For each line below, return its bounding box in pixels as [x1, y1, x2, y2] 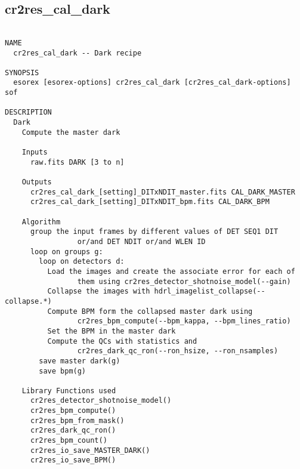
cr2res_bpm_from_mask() [30, 416, 125, 425]
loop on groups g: [30, 247, 103, 256]
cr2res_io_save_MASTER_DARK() [30, 446, 150, 455]
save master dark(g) [39, 356, 120, 365]
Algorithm [21, 217, 61, 226]
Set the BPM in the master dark [47, 326, 176, 335]
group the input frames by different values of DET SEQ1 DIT [30, 227, 279, 236]
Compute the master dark [21, 128, 120, 137]
